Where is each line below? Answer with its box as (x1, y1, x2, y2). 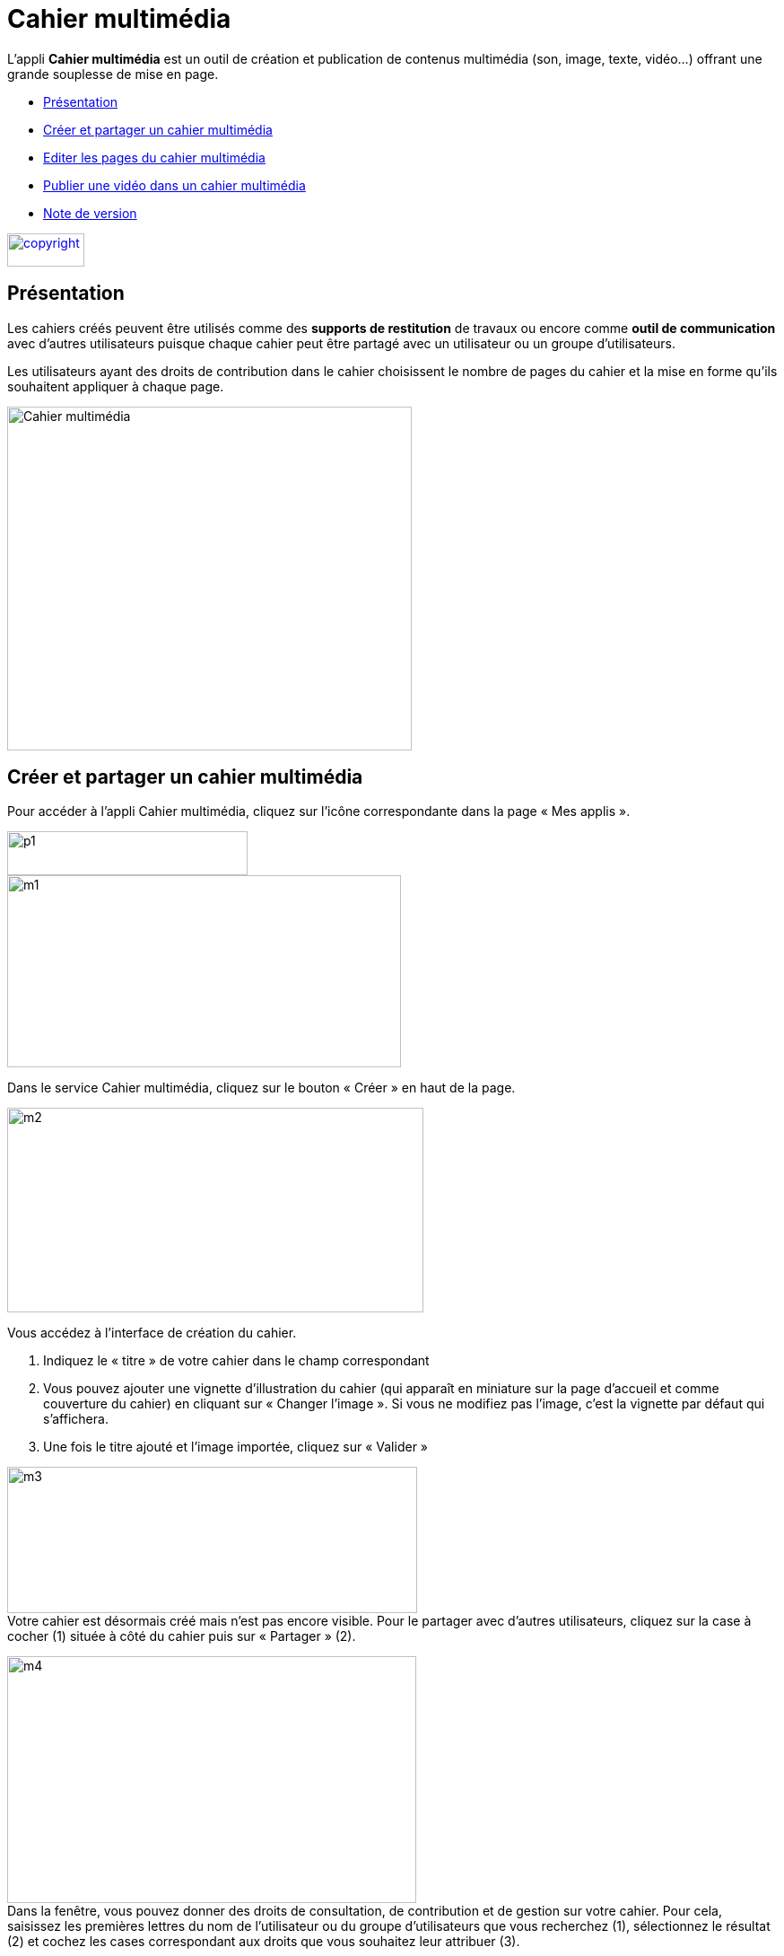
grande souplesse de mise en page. (7, 66, 219, 82)
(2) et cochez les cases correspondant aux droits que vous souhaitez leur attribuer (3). (7, 1934, 520, 1950)
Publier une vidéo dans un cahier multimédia (43, 177, 306, 193)
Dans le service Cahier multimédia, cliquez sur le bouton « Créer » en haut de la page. (7, 1080, 516, 1096)
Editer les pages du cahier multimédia (43, 149, 266, 165)
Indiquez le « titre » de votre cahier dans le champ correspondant (43, 1353, 430, 1369)
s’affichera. (43, 1411, 109, 1427)
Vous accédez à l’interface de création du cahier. (7, 1325, 297, 1341)
